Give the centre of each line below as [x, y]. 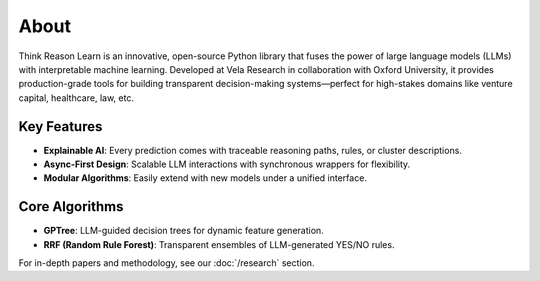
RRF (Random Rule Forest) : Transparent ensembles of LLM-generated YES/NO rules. [219, 244]
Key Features [60, 126]
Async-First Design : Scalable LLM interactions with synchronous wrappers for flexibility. [227, 164]
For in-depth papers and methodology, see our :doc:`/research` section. [166, 263]
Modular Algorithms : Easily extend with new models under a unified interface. [205, 178]
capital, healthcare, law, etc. [76, 97]
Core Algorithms [71, 206]
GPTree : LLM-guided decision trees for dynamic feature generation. [183, 231]
